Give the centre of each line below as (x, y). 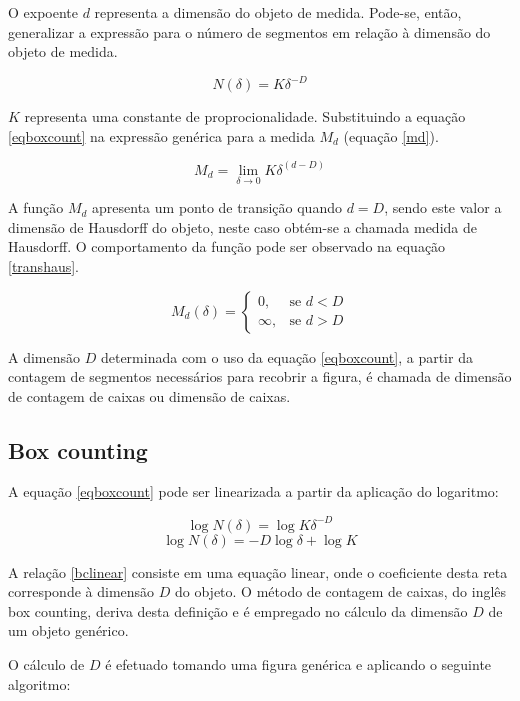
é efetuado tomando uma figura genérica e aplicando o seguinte (298, 663)
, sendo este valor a (443, 207)
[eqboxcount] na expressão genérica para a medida (161, 135)
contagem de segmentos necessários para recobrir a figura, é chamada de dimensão (260, 376)
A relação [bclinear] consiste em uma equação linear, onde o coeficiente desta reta (258, 571)
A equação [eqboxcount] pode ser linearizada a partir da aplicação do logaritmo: (253, 491)
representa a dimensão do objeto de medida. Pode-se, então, (278, 12)
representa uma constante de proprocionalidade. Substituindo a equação (245, 116)
